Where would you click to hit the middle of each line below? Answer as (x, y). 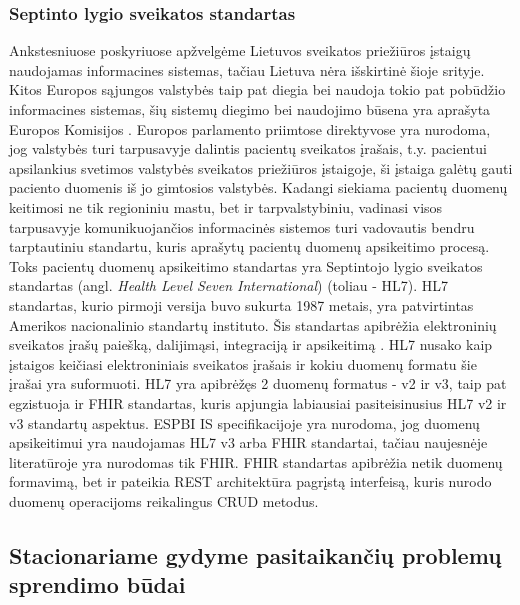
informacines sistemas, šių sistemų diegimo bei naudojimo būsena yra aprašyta (250, 109)
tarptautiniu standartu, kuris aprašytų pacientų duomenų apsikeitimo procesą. (249, 246)
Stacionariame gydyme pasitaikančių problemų (255, 554)
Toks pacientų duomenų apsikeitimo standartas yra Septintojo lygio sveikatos (246, 265)
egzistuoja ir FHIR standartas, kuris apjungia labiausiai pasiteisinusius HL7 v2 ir (258, 402)
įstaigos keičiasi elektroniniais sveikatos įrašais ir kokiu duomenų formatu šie (243, 363)
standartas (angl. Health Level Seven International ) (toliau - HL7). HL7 (229, 285)
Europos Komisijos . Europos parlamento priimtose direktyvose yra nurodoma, (250, 128)
